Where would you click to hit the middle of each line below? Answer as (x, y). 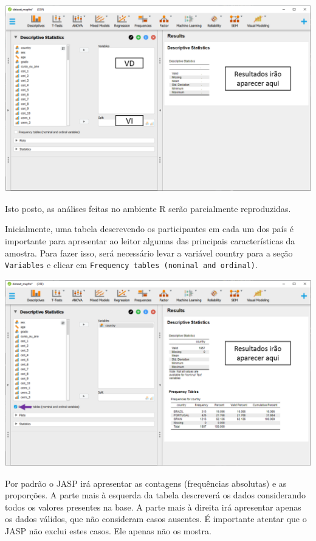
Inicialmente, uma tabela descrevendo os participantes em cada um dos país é (149, 229)
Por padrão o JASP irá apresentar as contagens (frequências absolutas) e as (146, 483)
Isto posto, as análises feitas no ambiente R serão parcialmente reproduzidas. (148, 208)
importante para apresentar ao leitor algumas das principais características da (150, 240)
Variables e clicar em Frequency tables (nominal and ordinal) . (131, 265)
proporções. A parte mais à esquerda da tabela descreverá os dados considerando (156, 495)
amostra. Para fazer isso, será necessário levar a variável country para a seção (149, 253)
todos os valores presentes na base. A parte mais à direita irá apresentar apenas (153, 507)
